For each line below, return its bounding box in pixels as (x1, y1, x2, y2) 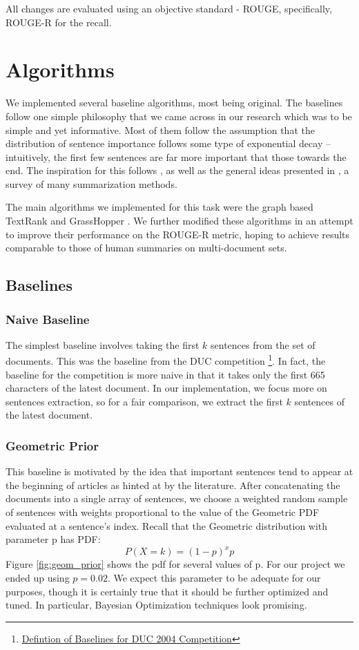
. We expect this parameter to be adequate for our (107, 570, 321, 584)
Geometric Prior (6, 437, 99, 454)
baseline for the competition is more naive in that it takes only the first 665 (6, 367, 325, 381)
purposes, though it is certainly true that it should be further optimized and (6, 584, 329, 598)
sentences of (294, 394, 345, 408)
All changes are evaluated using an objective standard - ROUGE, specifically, (6, 1, 332, 15)
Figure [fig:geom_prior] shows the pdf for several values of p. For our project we (6, 557, 345, 571)
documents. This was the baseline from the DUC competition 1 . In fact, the (6, 352, 326, 368)
